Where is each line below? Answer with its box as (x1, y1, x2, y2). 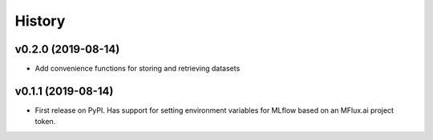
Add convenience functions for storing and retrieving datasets (34, 64, 241, 74)
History (14, 12, 66, 30)
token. (34, 117, 56, 126)
